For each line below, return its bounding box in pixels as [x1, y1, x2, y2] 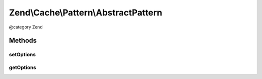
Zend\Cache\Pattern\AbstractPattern [9, 7, 163, 18]
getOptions [9, 64, 36, 71]
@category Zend [9, 24, 43, 30]
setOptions [9, 51, 36, 58]
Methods [9, 37, 37, 45]
